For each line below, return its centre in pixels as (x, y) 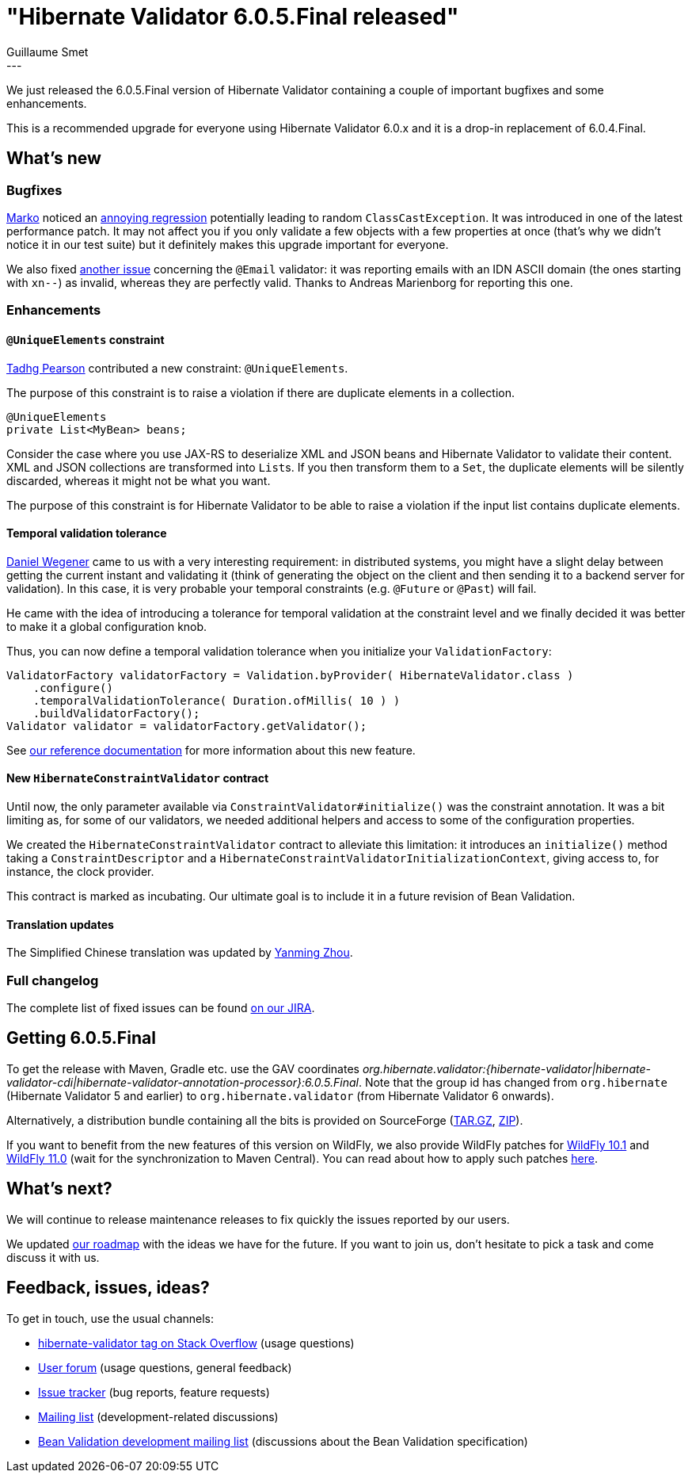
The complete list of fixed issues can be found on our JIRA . (161, 1007)
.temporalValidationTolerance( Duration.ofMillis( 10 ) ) (217, 700)
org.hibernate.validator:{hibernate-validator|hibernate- (506, 1068)
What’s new (54, 159)
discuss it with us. (53, 1257)
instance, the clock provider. (80, 871)
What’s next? (59, 1189)
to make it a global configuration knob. (107, 626)
